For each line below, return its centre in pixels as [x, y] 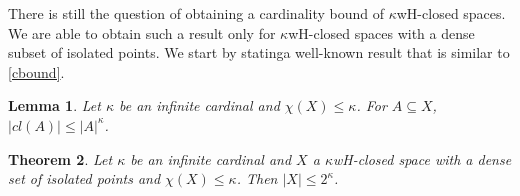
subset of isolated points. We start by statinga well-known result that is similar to [259, 52]
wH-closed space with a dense [422, 158]
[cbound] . [36, 71]
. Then [257, 178]
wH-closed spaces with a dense [381, 32]
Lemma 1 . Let [54, 105]
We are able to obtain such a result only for [142, 32]
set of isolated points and [84, 178]
